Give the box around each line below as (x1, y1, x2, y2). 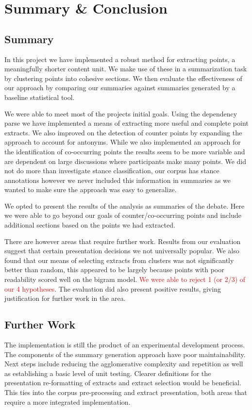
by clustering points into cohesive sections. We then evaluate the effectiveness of (4, 73, 242, 83)
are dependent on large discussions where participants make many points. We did (4, 156, 247, 166)
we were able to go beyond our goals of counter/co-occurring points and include (4, 210, 242, 220)
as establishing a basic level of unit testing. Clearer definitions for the (4, 368, 211, 378)
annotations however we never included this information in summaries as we (4, 175, 231, 185)
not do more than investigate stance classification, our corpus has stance (4, 165, 219, 176)
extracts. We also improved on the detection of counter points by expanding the (4, 127, 242, 137)
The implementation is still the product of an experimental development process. (4, 340, 245, 350)
